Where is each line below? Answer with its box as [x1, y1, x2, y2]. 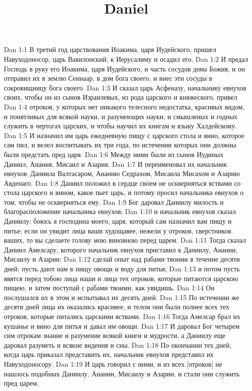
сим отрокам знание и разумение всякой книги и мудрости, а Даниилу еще [4, 330, 226, 340]
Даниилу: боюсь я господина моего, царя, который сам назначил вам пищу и [4, 216, 232, 226]
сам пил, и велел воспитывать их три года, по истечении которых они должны [4, 140, 236, 150]
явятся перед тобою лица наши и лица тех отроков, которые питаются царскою [4, 273, 238, 283]
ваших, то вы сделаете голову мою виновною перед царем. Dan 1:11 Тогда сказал [4, 235, 246, 245]
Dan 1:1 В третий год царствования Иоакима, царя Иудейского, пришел [4, 44, 217, 54]
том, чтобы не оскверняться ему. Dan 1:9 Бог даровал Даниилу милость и [4, 196, 224, 207]
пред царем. [4, 378, 39, 388]
